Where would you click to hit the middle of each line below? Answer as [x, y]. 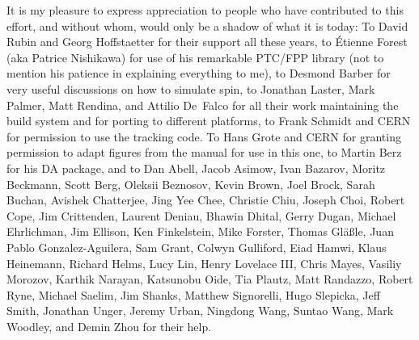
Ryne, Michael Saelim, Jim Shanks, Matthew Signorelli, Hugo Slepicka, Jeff [193, 294]
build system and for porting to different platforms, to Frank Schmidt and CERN [209, 121]
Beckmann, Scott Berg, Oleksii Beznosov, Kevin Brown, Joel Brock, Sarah [191, 184]
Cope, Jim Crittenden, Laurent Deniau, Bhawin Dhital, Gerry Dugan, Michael [201, 215]
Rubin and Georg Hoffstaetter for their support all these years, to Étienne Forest [207, 42]
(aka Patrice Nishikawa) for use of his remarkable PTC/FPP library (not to [195, 57]
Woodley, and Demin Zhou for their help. [109, 326]
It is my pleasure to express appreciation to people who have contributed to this [205, 10]
